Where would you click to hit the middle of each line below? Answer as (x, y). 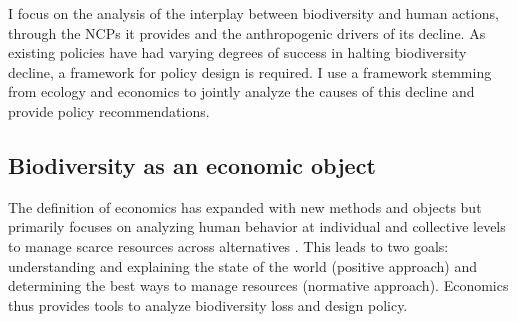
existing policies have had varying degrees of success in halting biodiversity (237, 52)
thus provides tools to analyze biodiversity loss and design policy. (208, 304)
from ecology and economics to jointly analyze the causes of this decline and (241, 91)
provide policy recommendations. (109, 110)
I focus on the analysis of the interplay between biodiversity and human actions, (253, 13)
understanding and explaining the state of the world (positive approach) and (243, 265)
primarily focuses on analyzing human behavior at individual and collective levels (257, 226)
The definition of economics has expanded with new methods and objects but (245, 206)
